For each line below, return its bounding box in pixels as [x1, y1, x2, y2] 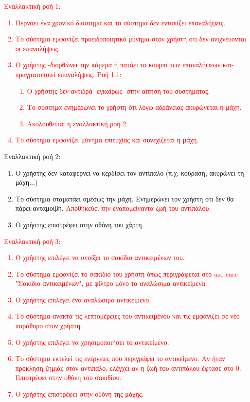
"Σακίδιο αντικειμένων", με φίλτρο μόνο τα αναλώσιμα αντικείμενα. [15, 278, 207, 288]
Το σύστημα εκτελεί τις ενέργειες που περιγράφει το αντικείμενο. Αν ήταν [15, 353, 225, 363]
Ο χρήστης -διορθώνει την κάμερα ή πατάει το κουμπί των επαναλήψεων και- [15, 60, 234, 70]
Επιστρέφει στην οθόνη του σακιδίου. [15, 372, 122, 382]
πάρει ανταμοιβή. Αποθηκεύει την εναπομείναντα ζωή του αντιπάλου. [15, 203, 211, 213]
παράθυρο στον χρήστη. [15, 321, 82, 331]
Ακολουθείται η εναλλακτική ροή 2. [27, 118, 128, 128]
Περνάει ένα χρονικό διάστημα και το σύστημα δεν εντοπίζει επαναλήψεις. [15, 17, 226, 27]
